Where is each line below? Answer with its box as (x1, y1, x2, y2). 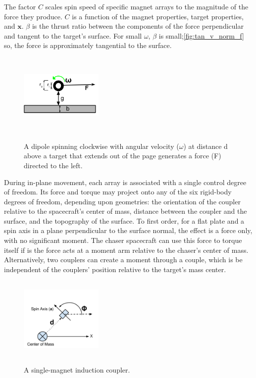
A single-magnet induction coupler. (24, 365, 130, 375)
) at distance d (183, 141, 228, 151)
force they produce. (4, 11, 62, 21)
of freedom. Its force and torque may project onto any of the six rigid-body (4, 187, 232, 197)
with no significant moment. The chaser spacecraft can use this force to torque (4, 235, 242, 245)
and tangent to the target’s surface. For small (4, 30, 142, 41)
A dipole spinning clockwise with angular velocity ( (24, 141, 179, 151)
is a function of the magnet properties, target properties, (72, 11, 244, 21)
